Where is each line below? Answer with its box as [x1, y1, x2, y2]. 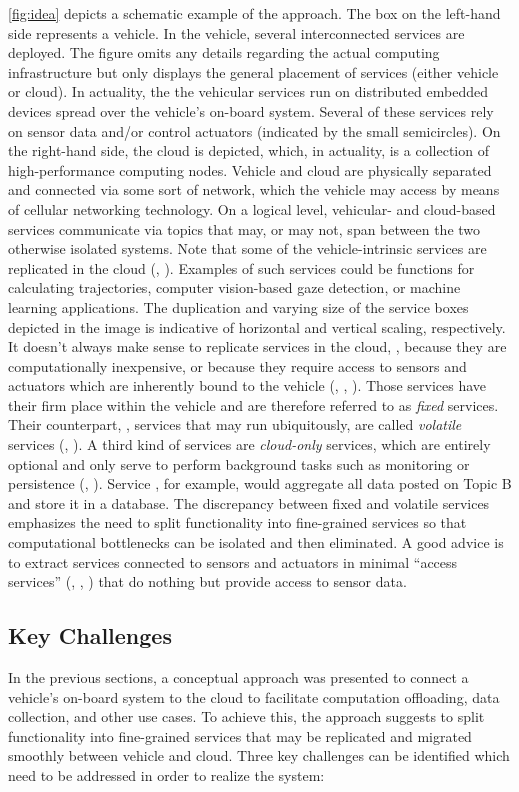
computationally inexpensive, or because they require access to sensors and [8, 355, 467, 376]
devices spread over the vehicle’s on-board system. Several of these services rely [8, 100, 494, 121]
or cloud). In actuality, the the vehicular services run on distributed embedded [8, 81, 488, 102]
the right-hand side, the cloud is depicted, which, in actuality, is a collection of [8, 140, 489, 161]
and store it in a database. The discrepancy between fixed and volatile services [8, 492, 490, 513]
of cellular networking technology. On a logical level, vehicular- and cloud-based [8, 198, 496, 219]
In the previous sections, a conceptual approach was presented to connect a [8, 667, 469, 688]
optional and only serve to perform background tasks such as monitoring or [8, 453, 470, 474]
